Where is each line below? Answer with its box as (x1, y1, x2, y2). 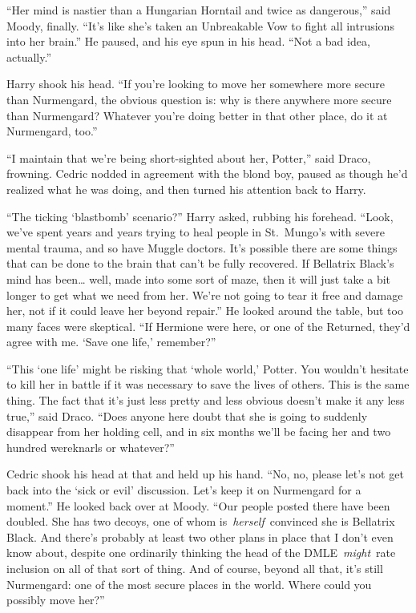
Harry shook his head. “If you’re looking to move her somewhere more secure (6, 75, 385, 92)
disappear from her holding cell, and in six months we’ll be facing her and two (6, 423, 391, 440)
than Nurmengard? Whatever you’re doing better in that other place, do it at (6, 107, 388, 123)
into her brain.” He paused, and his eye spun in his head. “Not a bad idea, (6, 33, 370, 50)
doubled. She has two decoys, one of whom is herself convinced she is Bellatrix (6, 513, 395, 530)
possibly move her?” (6, 591, 105, 608)
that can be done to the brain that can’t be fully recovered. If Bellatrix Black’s (6, 255, 394, 272)
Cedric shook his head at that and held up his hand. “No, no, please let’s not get (6, 466, 404, 482)
